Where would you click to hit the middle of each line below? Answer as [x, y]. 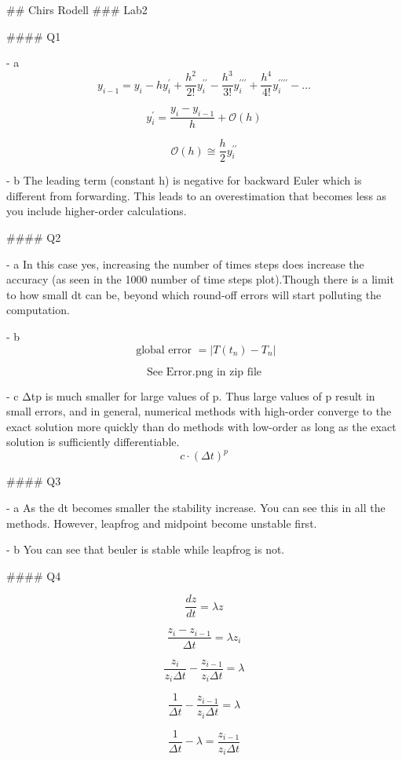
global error [164, 350]
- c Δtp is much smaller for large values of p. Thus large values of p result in [191, 395]
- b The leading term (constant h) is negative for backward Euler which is [184, 180]
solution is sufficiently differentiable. [93, 442]
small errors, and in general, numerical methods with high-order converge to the [199, 411]
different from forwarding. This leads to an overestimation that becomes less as [197, 195]
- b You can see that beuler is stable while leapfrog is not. [146, 549]
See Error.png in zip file [204, 372]
